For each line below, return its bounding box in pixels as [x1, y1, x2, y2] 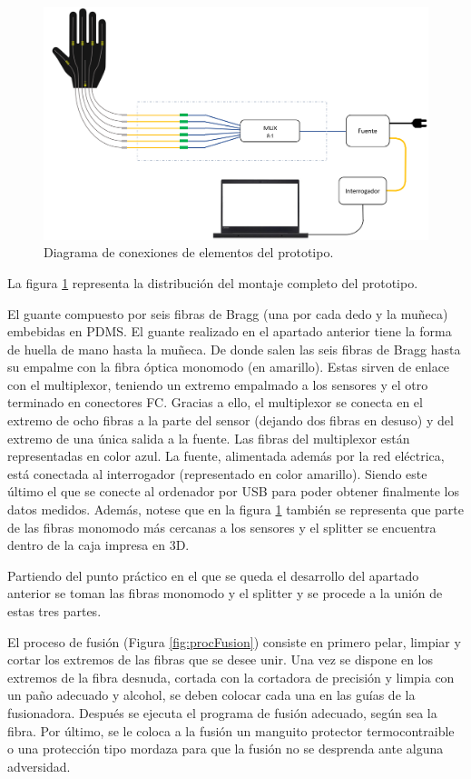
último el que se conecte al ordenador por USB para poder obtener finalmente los [7, 482, 459, 501]
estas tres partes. [7, 602, 102, 620]
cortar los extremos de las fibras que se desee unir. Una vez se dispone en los [7, 650, 434, 669]
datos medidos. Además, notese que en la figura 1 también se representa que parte [7, 500, 465, 519]
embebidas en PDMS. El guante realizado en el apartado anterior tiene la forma [7, 322, 452, 341]
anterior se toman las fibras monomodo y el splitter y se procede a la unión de [7, 584, 443, 603]
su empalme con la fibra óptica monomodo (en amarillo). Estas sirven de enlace [7, 357, 450, 376]
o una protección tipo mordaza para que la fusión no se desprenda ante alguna [7, 739, 444, 758]
